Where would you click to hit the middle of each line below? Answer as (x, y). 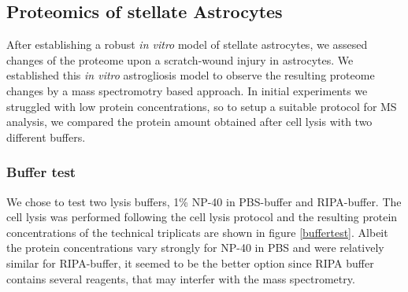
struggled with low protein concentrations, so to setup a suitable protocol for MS (202, 106)
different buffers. (46, 137)
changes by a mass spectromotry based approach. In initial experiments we (187, 90)
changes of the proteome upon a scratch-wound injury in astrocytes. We (180, 59)
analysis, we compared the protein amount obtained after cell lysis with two (189, 122)
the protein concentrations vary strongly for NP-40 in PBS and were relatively (195, 248)
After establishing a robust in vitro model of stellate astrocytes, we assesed (187, 44)
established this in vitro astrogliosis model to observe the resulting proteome (191, 75)
